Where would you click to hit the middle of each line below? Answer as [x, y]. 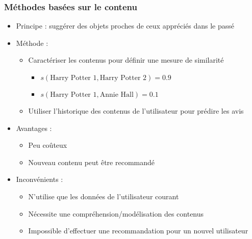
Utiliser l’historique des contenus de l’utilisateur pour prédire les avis [136, 111]
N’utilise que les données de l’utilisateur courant [104, 196]
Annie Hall [117, 95]
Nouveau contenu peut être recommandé [91, 162]
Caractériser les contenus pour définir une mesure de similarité [126, 60]
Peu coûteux [48, 145]
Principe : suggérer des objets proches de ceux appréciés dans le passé [125, 26]
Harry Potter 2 [123, 78]
